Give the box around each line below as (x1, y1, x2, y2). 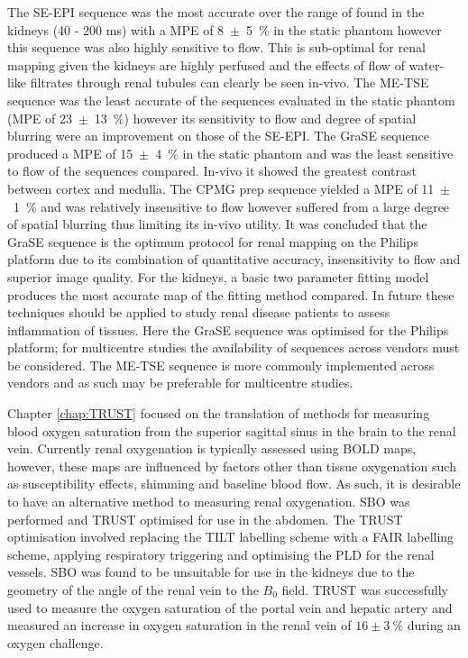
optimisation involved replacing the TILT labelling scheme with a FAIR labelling (7, 527, 454, 546)
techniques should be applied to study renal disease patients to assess (7, 303, 390, 322)
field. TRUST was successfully (281, 580, 448, 599)
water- (408, 55, 445, 74)
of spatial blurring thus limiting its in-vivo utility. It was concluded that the (7, 215, 427, 233)
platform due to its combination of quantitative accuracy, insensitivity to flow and (7, 250, 461, 269)
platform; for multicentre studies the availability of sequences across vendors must (7, 338, 460, 357)
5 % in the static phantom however (245, 20, 442, 39)
